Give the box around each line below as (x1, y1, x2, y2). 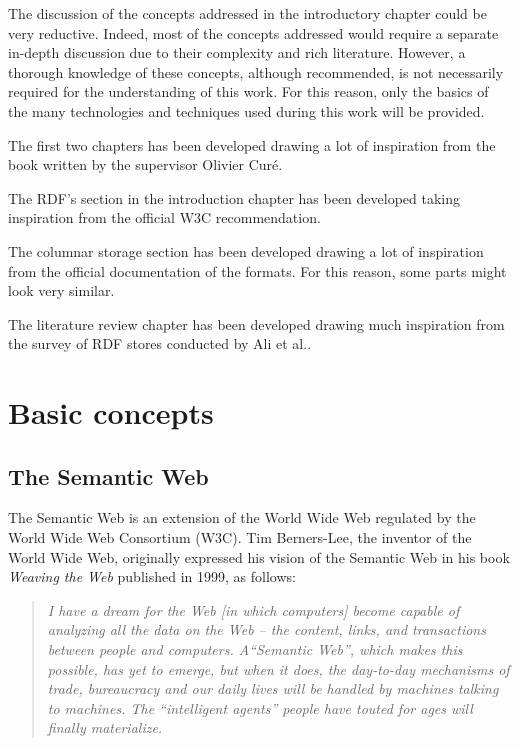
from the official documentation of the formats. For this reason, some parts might (8, 260, 507, 281)
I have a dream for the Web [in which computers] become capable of (47, 599, 460, 620)
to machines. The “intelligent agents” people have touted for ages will (47, 697, 473, 718)
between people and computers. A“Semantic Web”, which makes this (47, 639, 463, 660)
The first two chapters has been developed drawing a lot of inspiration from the (8, 134, 496, 155)
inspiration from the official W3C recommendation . (8, 207, 321, 228)
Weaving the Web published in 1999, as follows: (8, 566, 296, 587)
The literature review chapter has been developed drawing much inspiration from (8, 313, 505, 334)
